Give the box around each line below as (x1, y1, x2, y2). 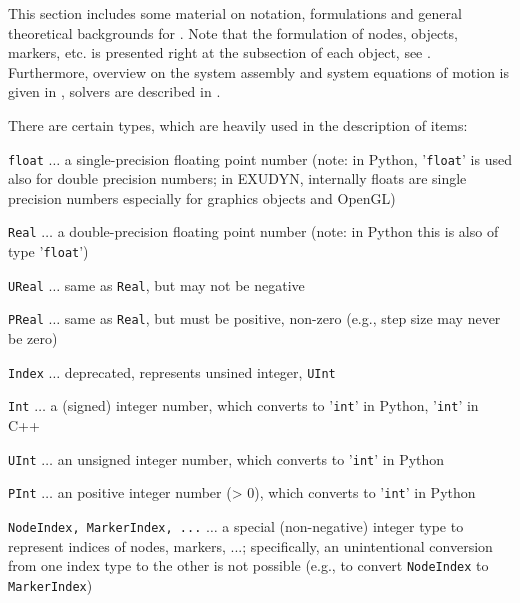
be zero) (8, 328, 58, 349)
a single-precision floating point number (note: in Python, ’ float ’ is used (64, 148, 512, 169)
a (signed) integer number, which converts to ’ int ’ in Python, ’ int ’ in (50, 395, 479, 416)
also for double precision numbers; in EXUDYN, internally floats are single (8, 168, 467, 189)
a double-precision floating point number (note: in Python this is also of (57, 221, 499, 242)
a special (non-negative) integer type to (222, 515, 464, 536)
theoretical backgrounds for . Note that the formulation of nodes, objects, (8, 22, 458, 43)
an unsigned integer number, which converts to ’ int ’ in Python (57, 448, 445, 469)
